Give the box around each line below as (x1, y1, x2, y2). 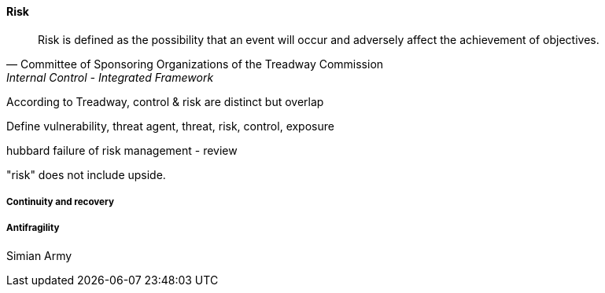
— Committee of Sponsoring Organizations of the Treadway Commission (6, 57, 384, 71)
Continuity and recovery (6, 196, 114, 207)
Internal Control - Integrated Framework (6, 70, 214, 84)
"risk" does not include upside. (6, 167, 166, 181)
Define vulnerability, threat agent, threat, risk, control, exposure (6, 119, 334, 133)
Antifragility (6, 222, 60, 234)
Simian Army (6, 248, 72, 262)
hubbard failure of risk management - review (6, 143, 238, 157)
